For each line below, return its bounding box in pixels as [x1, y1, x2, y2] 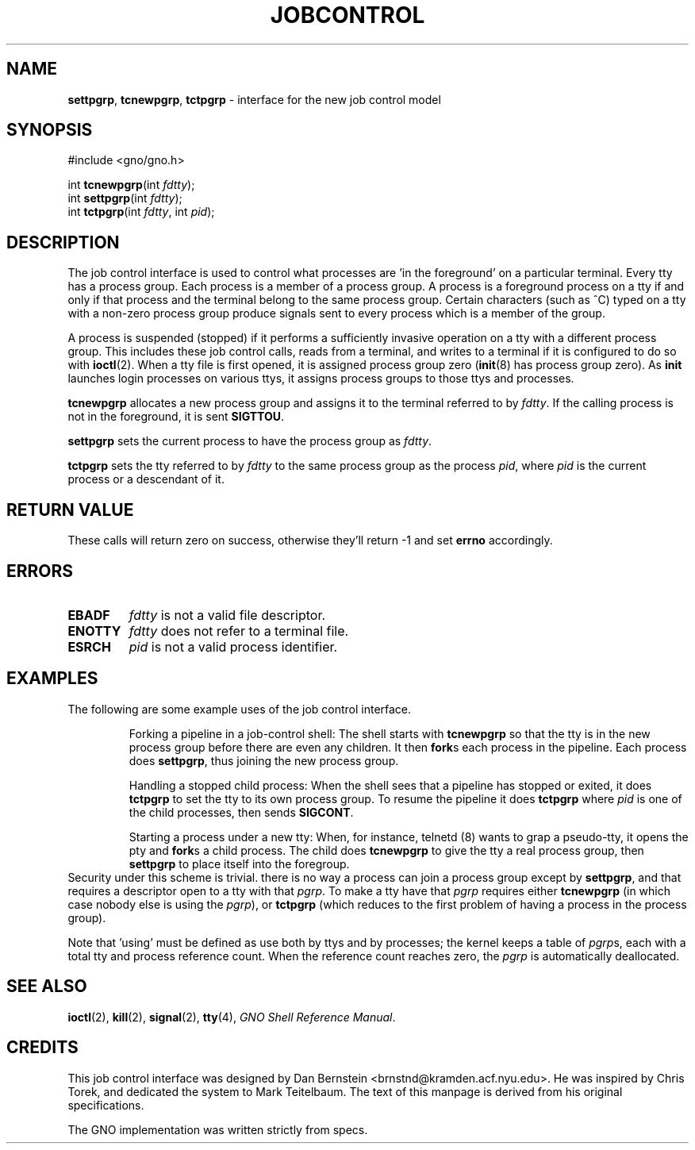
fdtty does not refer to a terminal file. [129, 622, 349, 639]
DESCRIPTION [6, 232, 120, 252]
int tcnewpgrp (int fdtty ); [67, 178, 195, 192]
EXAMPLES [6, 668, 98, 689]
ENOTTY [67, 622, 121, 639]
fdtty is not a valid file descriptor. [129, 606, 326, 623]
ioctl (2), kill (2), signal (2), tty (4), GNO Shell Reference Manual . [67, 1010, 396, 1024]
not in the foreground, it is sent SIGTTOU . [67, 410, 285, 424]
